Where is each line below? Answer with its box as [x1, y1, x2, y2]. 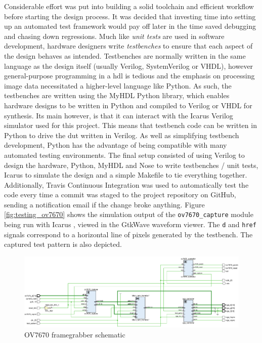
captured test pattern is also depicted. [4, 239, 122, 249]
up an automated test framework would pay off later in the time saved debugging [4, 21, 256, 31]
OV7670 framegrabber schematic [24, 329, 125, 340]
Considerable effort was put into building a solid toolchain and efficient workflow [4, 1, 254, 11]
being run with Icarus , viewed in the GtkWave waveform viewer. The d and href [4, 219, 256, 230]
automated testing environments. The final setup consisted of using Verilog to [4, 149, 245, 160]
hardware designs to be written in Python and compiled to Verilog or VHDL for [4, 100, 252, 110]
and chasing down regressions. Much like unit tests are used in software [4, 30, 225, 41]
